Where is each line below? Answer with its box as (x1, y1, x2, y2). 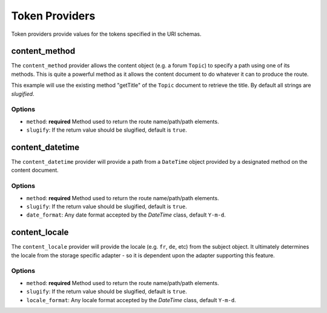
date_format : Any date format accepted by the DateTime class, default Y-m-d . (26, 211, 226, 218)
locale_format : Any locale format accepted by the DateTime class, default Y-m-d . (26, 296, 236, 303)
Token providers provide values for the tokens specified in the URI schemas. (11, 30, 202, 38)
